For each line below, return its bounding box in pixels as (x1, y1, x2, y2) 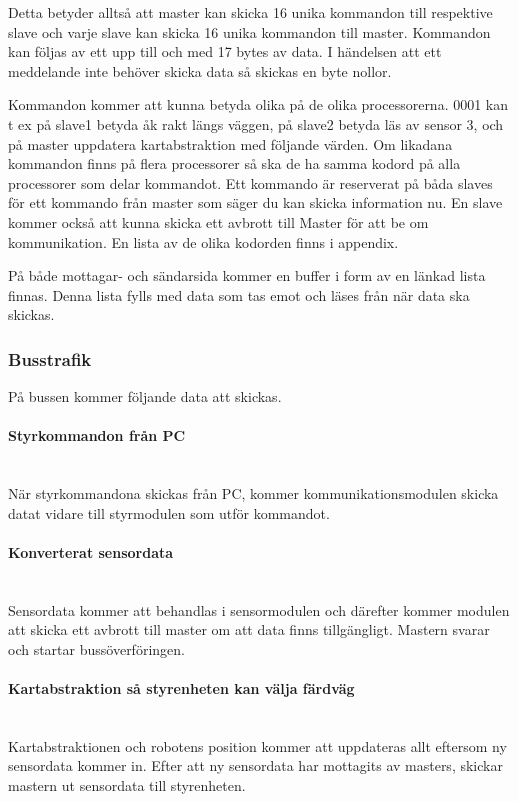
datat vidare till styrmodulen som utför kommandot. (8, 502, 330, 523)
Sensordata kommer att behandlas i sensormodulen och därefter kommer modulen (8, 599, 510, 620)
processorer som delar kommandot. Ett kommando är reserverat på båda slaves (8, 172, 493, 193)
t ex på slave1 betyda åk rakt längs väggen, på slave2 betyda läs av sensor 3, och (8, 113, 504, 134)
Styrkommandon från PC (8, 425, 186, 446)
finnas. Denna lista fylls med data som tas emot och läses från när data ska (8, 284, 470, 305)
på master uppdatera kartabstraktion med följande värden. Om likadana (8, 133, 453, 154)
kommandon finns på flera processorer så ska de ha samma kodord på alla (8, 153, 461, 174)
